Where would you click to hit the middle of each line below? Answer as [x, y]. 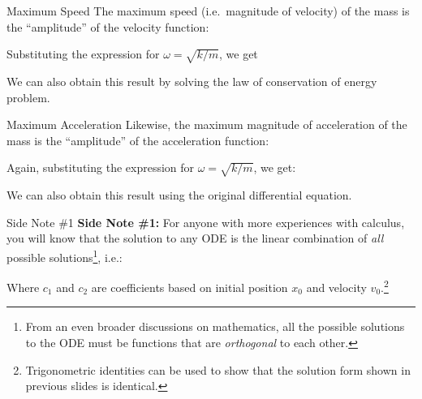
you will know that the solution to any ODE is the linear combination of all [195, 238]
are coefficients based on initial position [189, 287]
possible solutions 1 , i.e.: [65, 255]
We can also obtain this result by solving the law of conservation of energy [192, 81]
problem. [28, 97]
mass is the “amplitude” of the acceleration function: [138, 140]
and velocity [336, 287]
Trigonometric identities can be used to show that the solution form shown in [218, 369]
